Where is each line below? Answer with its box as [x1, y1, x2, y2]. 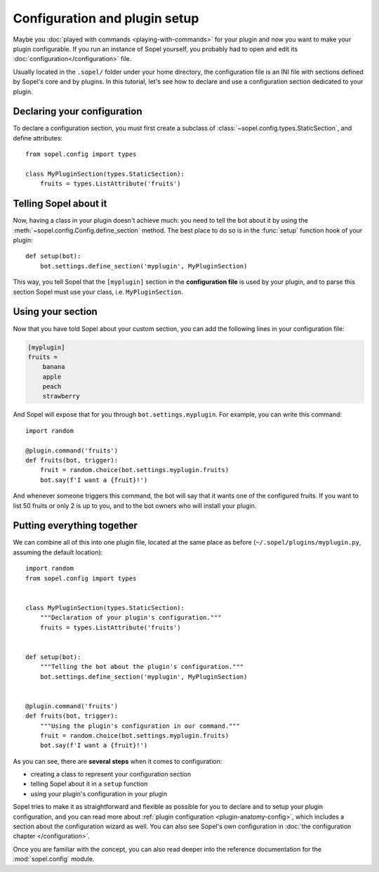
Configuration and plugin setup [13, 11, 199, 26]
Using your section [13, 306, 98, 318]
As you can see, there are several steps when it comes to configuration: [13, 757, 222, 765]
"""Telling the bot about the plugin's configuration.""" [39, 663, 244, 671]
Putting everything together [13, 520, 138, 532]
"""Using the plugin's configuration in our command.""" [39, 722, 240, 730]
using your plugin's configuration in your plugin [30, 789, 168, 798]
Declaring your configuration [13, 105, 142, 117]
